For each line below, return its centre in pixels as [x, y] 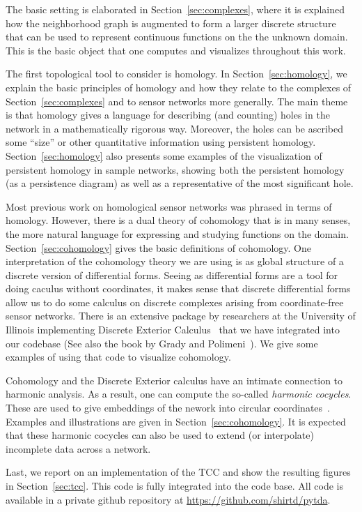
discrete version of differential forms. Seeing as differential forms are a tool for [172, 274]
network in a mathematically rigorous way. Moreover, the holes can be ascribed [174, 128]
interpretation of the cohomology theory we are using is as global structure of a [175, 261]
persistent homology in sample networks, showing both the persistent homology [175, 169]
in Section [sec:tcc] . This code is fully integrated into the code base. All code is [174, 485]
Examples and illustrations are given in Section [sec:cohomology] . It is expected [176, 421]
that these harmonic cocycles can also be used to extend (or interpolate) [160, 435]
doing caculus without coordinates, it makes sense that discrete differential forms [178, 288]
